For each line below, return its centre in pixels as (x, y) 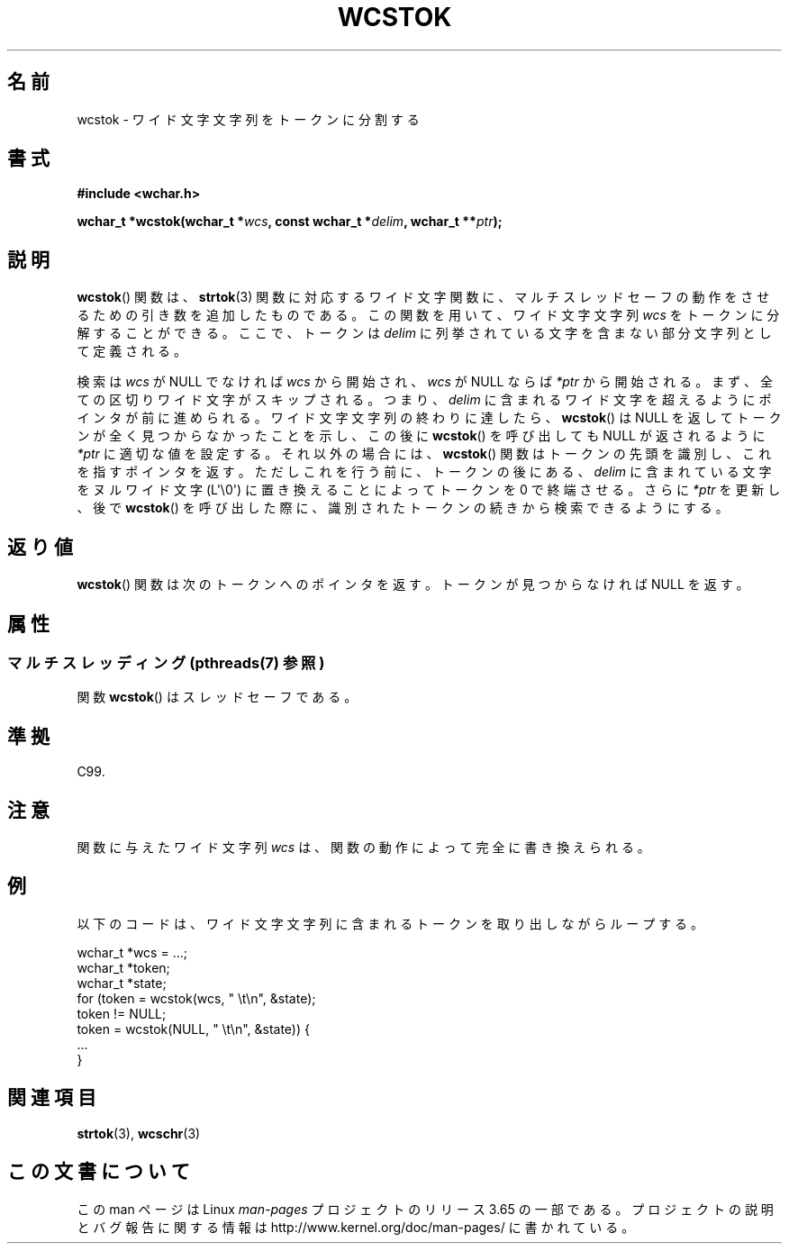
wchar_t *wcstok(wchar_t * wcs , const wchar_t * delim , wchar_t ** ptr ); (290, 222)
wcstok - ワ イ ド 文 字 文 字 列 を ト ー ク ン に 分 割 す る (248, 119)
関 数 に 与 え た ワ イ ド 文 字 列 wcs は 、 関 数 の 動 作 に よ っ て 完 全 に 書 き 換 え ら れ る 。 (363, 848)
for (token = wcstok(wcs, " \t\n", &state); (196, 998)
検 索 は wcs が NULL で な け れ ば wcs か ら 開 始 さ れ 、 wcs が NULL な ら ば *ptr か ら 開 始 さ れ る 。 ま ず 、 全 (425, 382)
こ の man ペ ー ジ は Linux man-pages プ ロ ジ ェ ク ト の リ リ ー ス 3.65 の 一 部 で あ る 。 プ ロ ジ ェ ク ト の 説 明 (425, 1209)
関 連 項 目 (52, 1098)
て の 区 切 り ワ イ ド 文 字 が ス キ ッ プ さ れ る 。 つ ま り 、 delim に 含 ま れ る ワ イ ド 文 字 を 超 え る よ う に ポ (424, 400)
